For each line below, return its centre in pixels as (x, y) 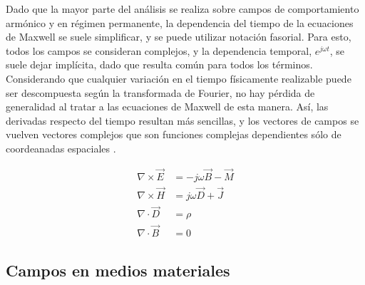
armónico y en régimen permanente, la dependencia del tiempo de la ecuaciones (180, 22)
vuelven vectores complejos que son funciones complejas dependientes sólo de (174, 134)
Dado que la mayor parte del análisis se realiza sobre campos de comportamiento (182, 9)
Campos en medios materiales (118, 270)
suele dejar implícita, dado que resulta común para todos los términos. (159, 64)
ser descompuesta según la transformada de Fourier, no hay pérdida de (160, 92)
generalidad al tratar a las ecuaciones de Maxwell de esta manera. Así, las (167, 107)
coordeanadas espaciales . (61, 148)
